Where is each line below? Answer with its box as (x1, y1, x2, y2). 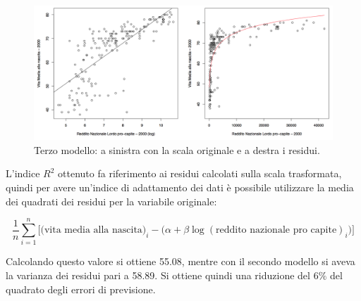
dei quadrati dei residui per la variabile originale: (6, 193, 217, 208)
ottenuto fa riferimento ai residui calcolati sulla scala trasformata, (58, 166, 342, 181)
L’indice (6, 166, 40, 181)
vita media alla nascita (44, 225, 142, 236)
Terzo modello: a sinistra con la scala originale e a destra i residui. (34, 142, 320, 157)
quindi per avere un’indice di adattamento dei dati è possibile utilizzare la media (6, 180, 354, 195)
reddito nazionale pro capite (215, 225, 337, 236)
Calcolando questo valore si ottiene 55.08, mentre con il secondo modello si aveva (6, 254, 355, 269)
